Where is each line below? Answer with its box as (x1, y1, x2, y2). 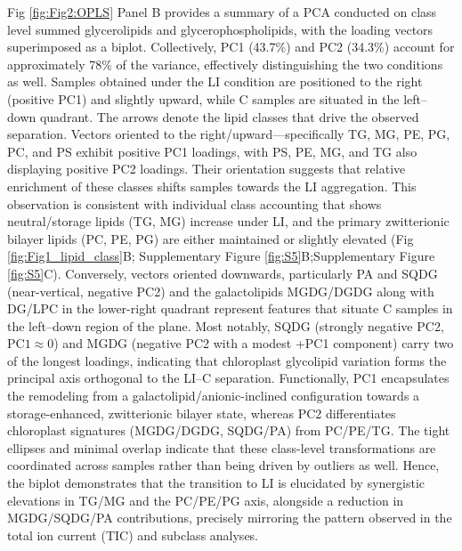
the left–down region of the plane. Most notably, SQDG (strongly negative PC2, (7, 316, 444, 335)
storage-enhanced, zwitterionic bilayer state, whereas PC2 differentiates (7, 403, 396, 422)
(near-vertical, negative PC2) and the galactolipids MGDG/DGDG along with (7, 281, 434, 300)
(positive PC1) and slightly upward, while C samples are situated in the (7, 89, 400, 108)
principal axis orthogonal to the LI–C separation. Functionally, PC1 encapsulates (7, 369, 450, 387)
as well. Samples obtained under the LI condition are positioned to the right (7, 72, 423, 91)
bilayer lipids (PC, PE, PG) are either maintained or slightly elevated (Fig (7, 229, 414, 247)
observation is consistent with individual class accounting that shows (7, 194, 382, 213)
